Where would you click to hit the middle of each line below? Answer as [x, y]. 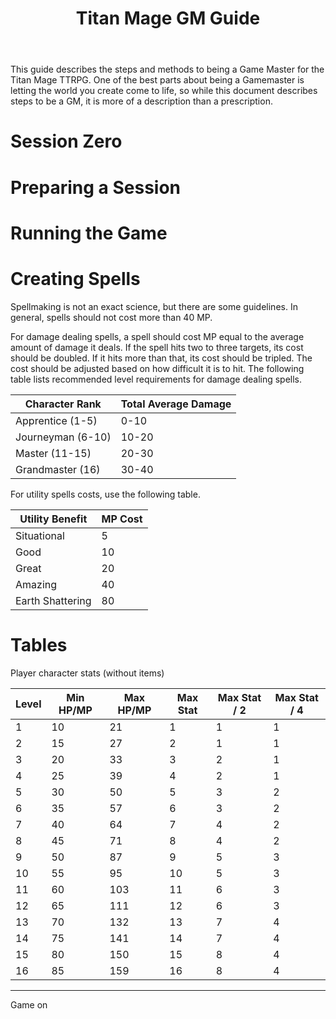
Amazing [36, 584]
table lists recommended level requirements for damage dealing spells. [156, 379]
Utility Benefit [53, 519]
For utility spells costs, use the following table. [105, 494]
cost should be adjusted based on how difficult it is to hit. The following [157, 368]
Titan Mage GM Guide [168, 18]
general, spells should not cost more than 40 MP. [111, 317]
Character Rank [63, 404]
